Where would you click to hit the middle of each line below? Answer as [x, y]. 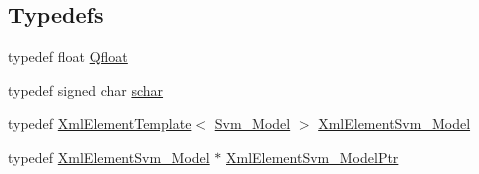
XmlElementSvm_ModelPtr [312, 156]
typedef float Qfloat [68, 56]
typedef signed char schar [86, 89]
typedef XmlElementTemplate [100, 123]
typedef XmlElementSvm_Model [109, 156]
